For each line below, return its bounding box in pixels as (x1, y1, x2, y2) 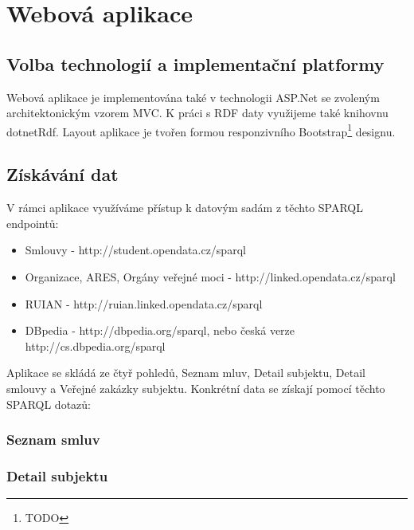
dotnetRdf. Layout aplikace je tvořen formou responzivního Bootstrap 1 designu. (6, 120, 396, 139)
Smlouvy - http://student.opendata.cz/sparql (25, 241, 246, 258)
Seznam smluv (6, 430, 100, 450)
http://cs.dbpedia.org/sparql (25, 337, 166, 354)
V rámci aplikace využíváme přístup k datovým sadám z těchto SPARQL (6, 199, 364, 216)
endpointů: (6, 214, 59, 231)
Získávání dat (6, 162, 119, 186)
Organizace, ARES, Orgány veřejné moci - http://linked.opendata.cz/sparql (25, 269, 396, 285)
